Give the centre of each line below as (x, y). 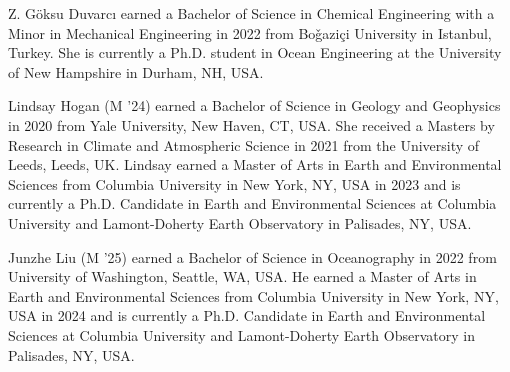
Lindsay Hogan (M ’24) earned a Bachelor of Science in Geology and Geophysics (254, 105)
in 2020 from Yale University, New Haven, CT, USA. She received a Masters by (251, 124)
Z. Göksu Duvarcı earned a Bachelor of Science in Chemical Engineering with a (251, 13)
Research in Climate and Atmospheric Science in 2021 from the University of (244, 144)
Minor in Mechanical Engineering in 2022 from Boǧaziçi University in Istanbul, (250, 32)
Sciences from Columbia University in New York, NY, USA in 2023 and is (234, 183)
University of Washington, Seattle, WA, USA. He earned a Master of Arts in (242, 276)
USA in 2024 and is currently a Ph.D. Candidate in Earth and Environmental (247, 315)
